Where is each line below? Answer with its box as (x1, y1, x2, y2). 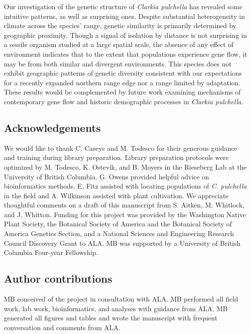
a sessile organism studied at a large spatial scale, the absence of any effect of (4, 39, 234, 49)
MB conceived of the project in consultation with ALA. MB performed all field (4, 294, 238, 304)
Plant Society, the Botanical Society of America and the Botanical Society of (4, 219, 232, 229)
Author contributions (4, 271, 112, 286)
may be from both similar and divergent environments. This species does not (4, 58, 232, 68)
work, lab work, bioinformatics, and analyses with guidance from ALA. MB (4, 303, 228, 313)
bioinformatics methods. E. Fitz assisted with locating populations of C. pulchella (4, 181, 247, 191)
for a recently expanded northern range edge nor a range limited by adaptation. (4, 77, 240, 87)
